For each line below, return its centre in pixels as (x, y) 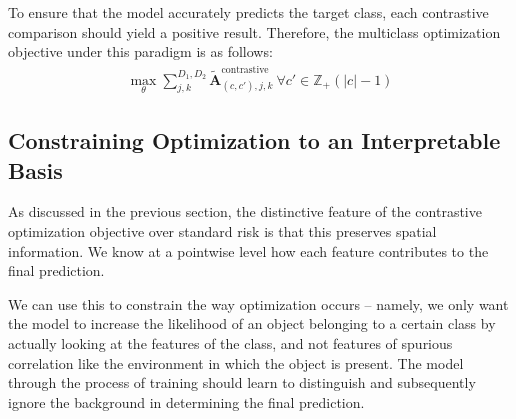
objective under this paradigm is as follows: (140, 51)
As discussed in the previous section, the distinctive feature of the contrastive (245, 211)
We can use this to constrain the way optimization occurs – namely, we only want (258, 303)
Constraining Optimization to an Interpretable (254, 140)
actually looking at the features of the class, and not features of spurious (230, 342)
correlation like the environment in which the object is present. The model (236, 362)
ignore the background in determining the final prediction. (186, 401)
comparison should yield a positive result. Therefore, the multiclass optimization (254, 31)
